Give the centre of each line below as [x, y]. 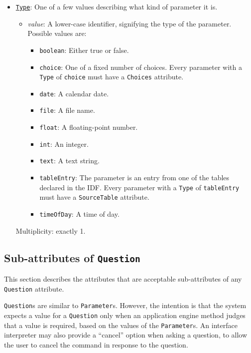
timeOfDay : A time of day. [79, 214]
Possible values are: [57, 33]
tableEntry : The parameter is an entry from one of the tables [134, 177]
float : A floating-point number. [89, 127]
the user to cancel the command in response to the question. [96, 344]
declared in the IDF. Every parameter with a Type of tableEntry [139, 187]
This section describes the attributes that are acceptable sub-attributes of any [123, 279]
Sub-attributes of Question [72, 257]
